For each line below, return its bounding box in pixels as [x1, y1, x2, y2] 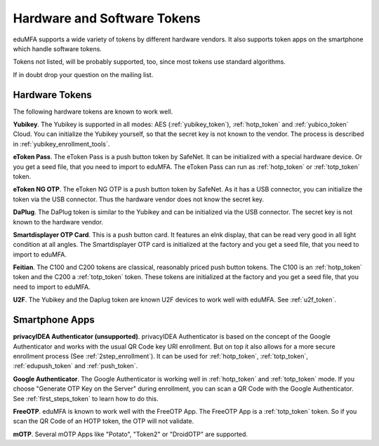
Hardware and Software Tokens [13, 11, 201, 26]
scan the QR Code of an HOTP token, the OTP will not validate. [13, 417, 194, 426]
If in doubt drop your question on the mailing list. [13, 70, 154, 79]
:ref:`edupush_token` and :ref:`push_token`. [13, 362, 138, 370]
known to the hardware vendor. [13, 217, 104, 226]
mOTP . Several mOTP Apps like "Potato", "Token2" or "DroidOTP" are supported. [13, 430, 248, 438]
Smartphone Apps [13, 314, 95, 326]
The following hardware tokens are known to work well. [13, 107, 173, 116]
